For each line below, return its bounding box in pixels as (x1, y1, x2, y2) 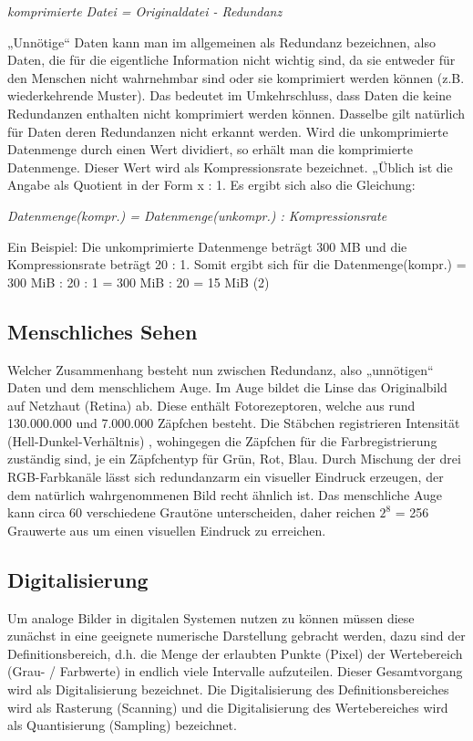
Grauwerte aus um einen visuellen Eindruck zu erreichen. (7, 520, 326, 539)
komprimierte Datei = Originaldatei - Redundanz (7, 2, 283, 20)
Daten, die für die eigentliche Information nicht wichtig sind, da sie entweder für (7, 50, 456, 69)
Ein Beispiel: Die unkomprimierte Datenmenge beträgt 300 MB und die (7, 236, 407, 256)
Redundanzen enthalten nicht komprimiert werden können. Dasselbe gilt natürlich (7, 103, 466, 122)
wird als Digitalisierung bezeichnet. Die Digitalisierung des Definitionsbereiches (7, 680, 449, 699)
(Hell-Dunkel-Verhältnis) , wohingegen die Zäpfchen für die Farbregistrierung (7, 431, 437, 450)
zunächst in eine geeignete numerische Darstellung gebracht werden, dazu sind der (7, 626, 466, 645)
